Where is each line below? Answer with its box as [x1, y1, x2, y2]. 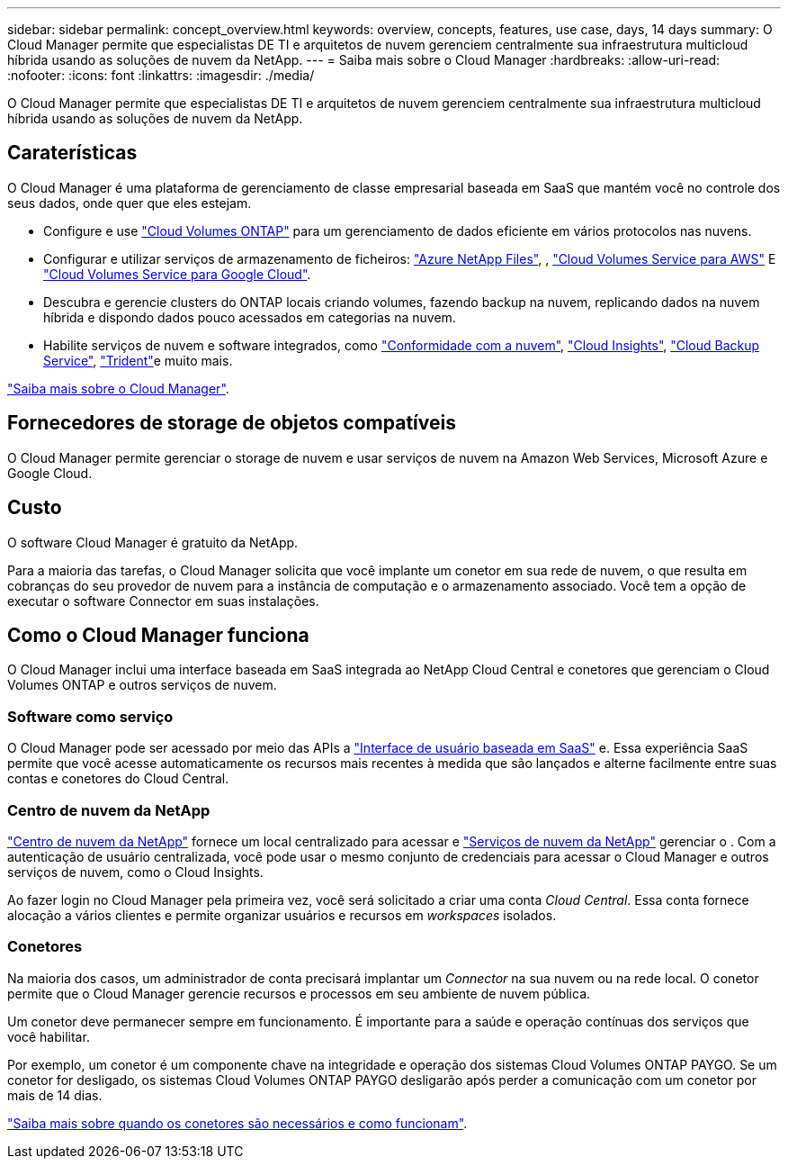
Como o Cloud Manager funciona [7, 623, 309, 646]
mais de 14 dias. [7, 1087, 103, 1103]
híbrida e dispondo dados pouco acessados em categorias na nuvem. [43, 309, 456, 325]
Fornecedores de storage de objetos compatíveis [7, 411, 456, 435]
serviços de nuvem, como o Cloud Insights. [7, 863, 264, 880]
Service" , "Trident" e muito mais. [43, 352, 233, 368]
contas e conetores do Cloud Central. [7, 771, 229, 787]
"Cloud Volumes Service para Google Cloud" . [43, 266, 311, 282]
